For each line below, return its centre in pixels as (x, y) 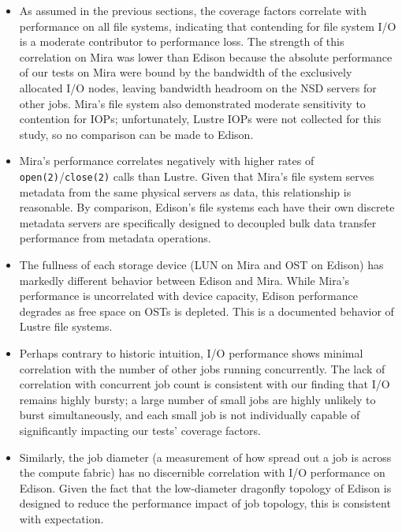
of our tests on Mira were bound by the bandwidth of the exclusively (186, 72)
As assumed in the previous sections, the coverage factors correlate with (193, 10)
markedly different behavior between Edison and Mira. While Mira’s (184, 280)
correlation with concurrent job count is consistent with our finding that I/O (205, 384)
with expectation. (61, 518)
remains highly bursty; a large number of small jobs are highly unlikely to (197, 399)
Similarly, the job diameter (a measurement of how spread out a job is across (205, 457)
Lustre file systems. (66, 326)
